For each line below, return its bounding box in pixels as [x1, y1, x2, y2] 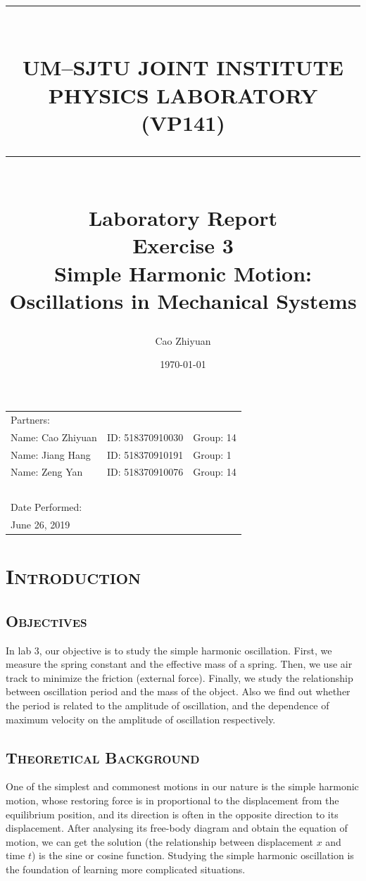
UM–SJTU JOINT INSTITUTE [23, 53, 343, 82]
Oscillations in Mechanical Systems [9, 286, 357, 315]
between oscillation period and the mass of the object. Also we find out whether [6, 684, 351, 699]
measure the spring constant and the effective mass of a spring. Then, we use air [6, 657, 353, 671]
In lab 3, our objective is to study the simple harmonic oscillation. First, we [6, 642, 332, 657]
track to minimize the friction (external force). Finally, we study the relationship [6, 670, 353, 685]
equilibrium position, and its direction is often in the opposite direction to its [6, 806, 339, 821]
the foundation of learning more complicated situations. [6, 861, 246, 876]
